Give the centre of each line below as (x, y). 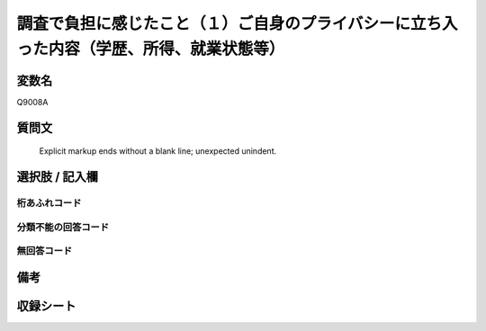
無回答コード (45, 251)
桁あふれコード (49, 203)
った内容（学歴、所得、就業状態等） (151, 49)
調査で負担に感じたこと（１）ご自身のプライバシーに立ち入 (237, 23)
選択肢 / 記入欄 (58, 177)
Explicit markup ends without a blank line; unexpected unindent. (158, 151)
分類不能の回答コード (63, 227)
